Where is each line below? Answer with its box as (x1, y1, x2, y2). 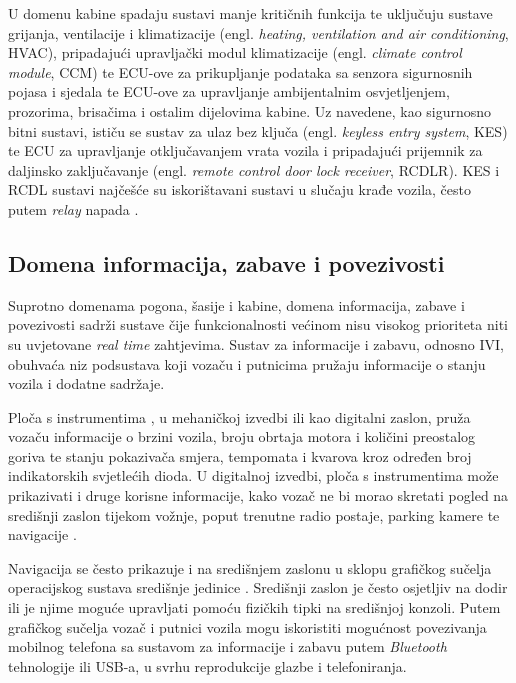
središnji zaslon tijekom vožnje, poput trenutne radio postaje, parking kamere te (8, 504, 500, 525)
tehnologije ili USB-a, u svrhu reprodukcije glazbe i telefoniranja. (8, 655, 407, 676)
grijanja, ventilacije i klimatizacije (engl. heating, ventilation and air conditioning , (8, 22, 509, 43)
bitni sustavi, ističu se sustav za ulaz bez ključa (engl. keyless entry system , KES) (8, 120, 508, 141)
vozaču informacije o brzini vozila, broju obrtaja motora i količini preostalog (8, 426, 476, 447)
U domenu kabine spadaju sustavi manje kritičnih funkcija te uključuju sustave (8, 3, 493, 23)
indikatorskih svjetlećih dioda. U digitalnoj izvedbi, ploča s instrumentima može (8, 465, 499, 486)
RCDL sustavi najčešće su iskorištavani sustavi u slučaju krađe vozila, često (8, 179, 471, 200)
